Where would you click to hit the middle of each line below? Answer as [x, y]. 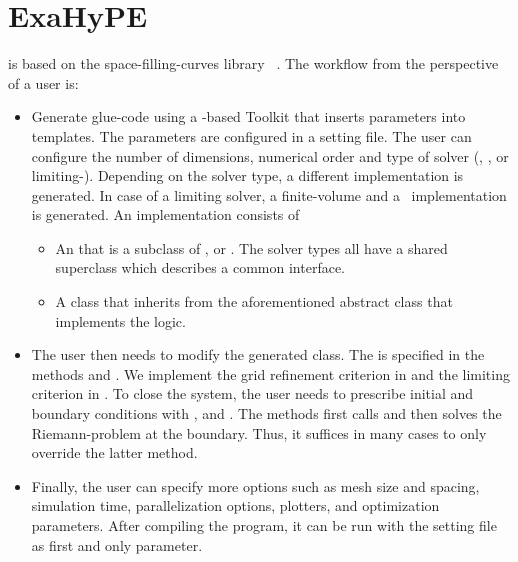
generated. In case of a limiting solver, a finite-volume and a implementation [269, 194]
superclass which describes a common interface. [200, 267]
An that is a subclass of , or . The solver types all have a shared [251, 247]
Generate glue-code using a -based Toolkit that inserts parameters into [248, 116]
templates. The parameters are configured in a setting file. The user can [251, 135]
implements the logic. [120, 320]
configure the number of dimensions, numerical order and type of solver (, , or [270, 155]
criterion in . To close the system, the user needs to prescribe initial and [252, 393]
